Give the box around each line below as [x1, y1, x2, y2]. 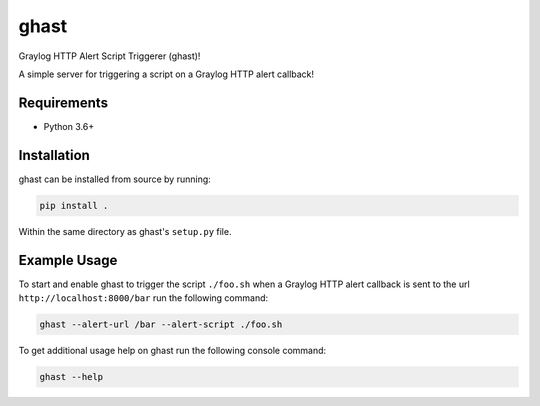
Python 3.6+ [43, 120, 95, 132]
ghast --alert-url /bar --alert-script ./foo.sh [39, 319, 283, 330]
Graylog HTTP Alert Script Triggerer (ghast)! [18, 50, 201, 62]
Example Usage [18, 251, 118, 269]
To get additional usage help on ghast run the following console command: [18, 344, 327, 356]
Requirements [18, 94, 109, 111]
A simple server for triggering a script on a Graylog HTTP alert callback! [18, 68, 315, 80]
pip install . [39, 200, 109, 211]
